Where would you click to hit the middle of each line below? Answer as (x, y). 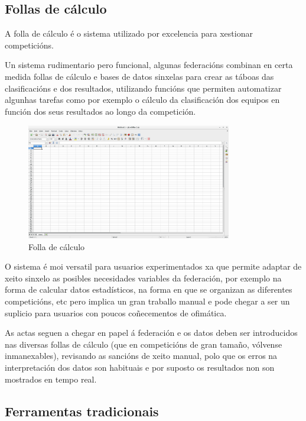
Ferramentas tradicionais (82, 411)
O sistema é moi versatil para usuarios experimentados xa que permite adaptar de (153, 266)
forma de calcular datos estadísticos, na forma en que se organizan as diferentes (149, 289)
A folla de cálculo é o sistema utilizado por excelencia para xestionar (129, 33)
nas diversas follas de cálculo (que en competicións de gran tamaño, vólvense (144, 344)
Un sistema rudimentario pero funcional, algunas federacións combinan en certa (149, 65)
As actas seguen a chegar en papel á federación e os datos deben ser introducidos (151, 333)
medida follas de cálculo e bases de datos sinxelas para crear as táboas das (139, 76)
